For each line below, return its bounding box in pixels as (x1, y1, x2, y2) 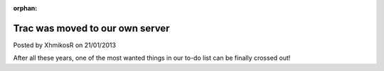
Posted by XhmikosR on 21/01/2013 (13, 41, 117, 49)
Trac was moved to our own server (13, 22, 170, 34)
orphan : (13, 4, 38, 12)
